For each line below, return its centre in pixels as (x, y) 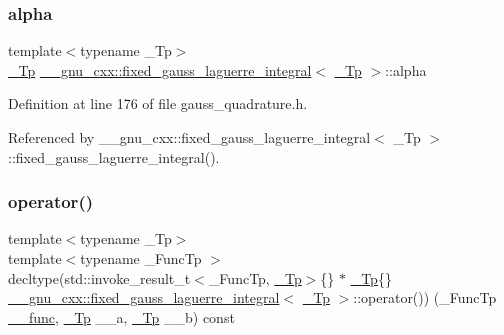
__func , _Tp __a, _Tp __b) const (121, 316)
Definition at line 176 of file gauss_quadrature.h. (158, 103)
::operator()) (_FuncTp (425, 297)
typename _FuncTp (141, 258)
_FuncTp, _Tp (255, 277)
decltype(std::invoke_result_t (99, 277)
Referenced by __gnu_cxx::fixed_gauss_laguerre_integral (189, 137)
